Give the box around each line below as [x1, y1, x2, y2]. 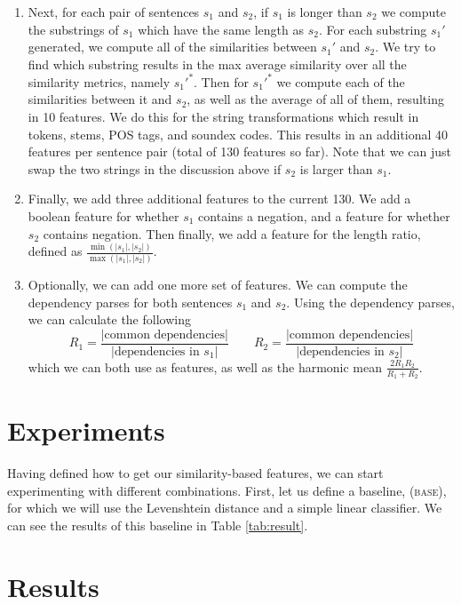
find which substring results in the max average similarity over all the [28, 54, 407, 73]
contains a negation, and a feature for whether [198, 207, 450, 226]
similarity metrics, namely [28, 72, 171, 91]
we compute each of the [276, 72, 405, 91]
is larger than [299, 159, 373, 178]
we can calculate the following [28, 310, 191, 329]
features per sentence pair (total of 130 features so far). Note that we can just [28, 142, 451, 161]
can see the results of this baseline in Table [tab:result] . [7, 515, 308, 534]
